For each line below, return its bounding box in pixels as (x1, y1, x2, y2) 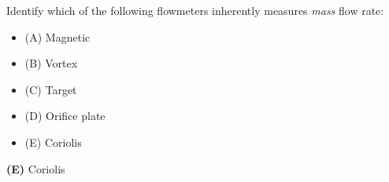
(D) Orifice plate (24, 107, 106, 124)
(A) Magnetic (24, 28, 91, 45)
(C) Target (24, 81, 77, 97)
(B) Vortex (24, 55, 78, 71)
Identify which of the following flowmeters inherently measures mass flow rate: (6, 2, 384, 18)
